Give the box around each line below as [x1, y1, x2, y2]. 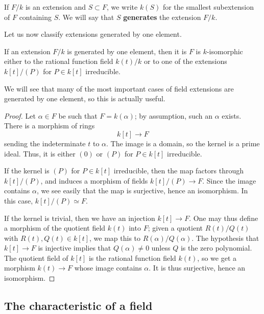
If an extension [4, 46, 51, 56]
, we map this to [89, 232, 141, 243]
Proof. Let [4, 110, 36, 121]
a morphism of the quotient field [4, 222, 106, 233]
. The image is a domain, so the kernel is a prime [106, 138, 260, 148]
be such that [58, 110, 98, 121]
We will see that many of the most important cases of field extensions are [4, 83, 234, 94]
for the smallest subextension [162, 2, 254, 12]
